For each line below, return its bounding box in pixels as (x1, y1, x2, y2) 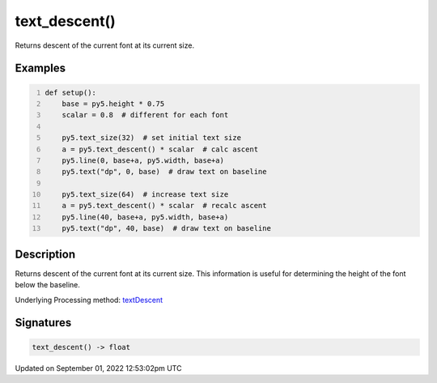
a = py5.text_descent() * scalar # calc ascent (62, 144, 259, 154)
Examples (15, 62, 66, 75)
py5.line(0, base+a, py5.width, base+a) (62, 155, 224, 165)
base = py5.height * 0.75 (62, 99, 165, 109)
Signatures (15, 316, 72, 330)
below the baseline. (15, 280, 80, 290)
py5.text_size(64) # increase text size (62, 190, 229, 199)
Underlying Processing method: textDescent (15, 295, 163, 304)
